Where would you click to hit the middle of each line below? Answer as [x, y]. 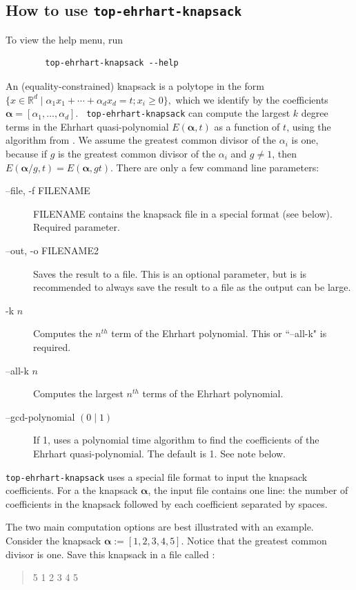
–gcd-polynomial [40, 416]
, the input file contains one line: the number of [248, 490]
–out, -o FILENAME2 [52, 250]
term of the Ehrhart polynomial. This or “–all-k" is [219, 333]
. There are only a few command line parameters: [215, 167]
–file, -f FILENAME [48, 190]
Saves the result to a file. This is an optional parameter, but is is [170, 273]
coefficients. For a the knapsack [72, 490]
